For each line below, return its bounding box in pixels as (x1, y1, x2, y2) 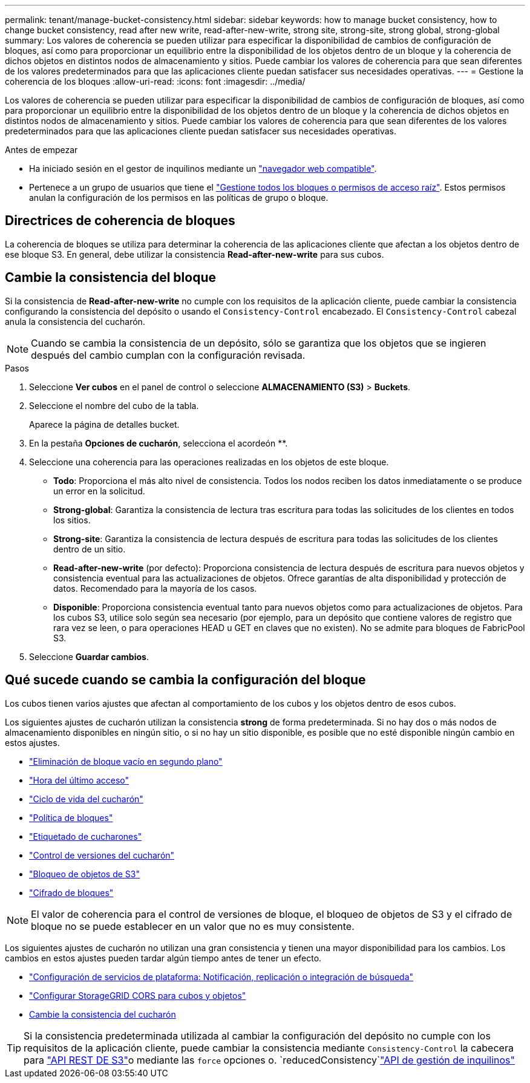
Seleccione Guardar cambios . (29, 651, 149, 662)
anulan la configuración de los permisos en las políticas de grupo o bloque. (29, 192, 329, 203)
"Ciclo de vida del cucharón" (29, 793, 143, 804)
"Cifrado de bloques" (29, 887, 114, 898)
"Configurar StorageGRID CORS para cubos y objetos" (29, 990, 246, 1001)
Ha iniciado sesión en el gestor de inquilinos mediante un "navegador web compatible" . (29, 163, 377, 174)
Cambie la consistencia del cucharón (29, 1009, 176, 1019)
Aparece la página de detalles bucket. (29, 419, 180, 430)
